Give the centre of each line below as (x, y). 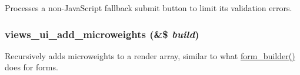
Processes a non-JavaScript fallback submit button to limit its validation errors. (149, 8)
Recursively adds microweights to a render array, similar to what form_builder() (150, 55)
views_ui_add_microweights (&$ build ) (102, 34)
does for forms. (31, 67)
